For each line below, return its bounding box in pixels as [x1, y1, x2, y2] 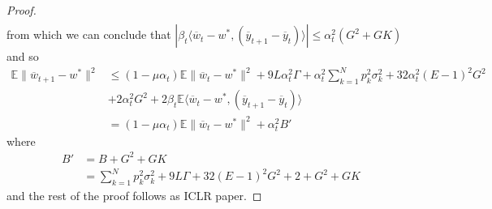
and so [6, 48, 39, 65]
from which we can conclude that [6, 26, 171, 43]
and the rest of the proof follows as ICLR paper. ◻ [6, 187, 262, 204]
